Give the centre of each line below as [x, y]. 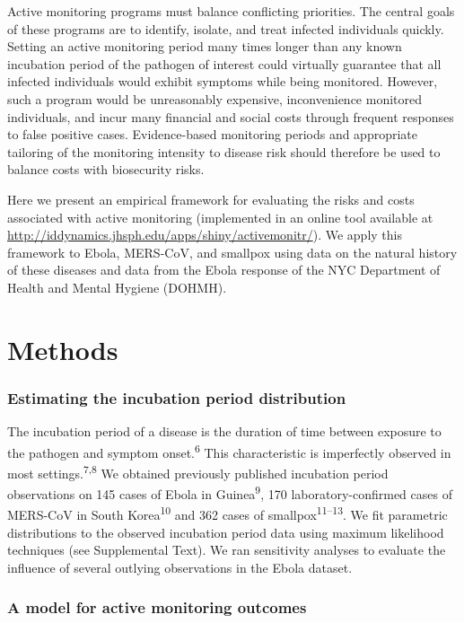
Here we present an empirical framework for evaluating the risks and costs [211, 199]
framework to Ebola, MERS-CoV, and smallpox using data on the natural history [232, 252]
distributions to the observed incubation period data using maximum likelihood [226, 532]
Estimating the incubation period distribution [177, 397]
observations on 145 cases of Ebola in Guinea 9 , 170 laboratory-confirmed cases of [230, 492]
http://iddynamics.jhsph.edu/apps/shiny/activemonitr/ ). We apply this [205, 235]
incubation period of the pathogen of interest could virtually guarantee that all [224, 63]
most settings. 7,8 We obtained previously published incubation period [198, 471]
